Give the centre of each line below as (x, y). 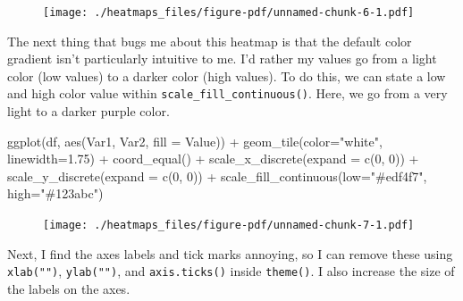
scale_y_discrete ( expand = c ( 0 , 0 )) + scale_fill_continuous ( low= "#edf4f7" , (217, 176)
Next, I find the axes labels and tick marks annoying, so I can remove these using (230, 253)
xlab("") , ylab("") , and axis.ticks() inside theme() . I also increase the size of (231, 271)
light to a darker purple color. (88, 111)
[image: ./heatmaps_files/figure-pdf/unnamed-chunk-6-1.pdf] (229, 13)
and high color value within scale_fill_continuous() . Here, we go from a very (227, 93)
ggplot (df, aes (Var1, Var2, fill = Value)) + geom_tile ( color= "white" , (195, 141)
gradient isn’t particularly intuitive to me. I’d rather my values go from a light (222, 59)
